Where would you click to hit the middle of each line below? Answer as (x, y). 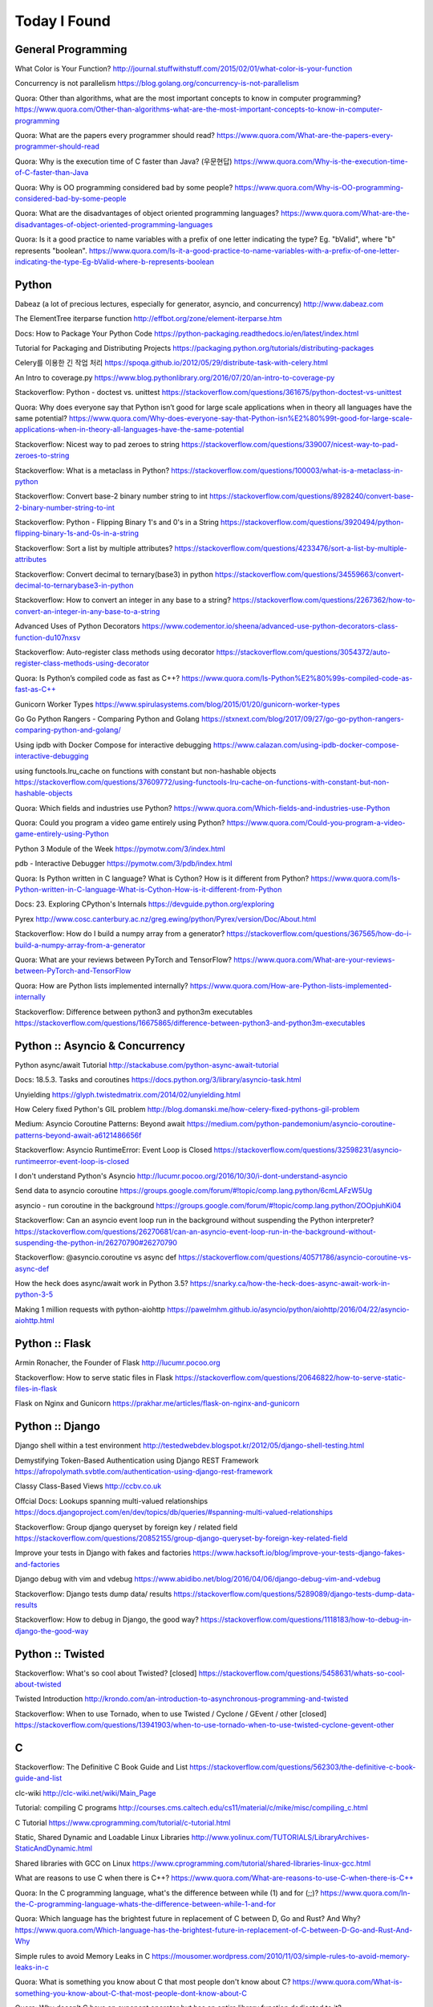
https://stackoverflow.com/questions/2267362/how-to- (324, 600)
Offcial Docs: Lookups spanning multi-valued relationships (111, 1500)
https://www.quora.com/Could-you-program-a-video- (316, 823)
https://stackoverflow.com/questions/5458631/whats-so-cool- (302, 1673)
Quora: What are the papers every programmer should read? (115, 136)
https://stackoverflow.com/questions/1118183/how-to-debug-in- (306, 1620)
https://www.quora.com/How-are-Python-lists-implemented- (291, 985)
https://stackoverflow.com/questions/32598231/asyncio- (308, 1150)
